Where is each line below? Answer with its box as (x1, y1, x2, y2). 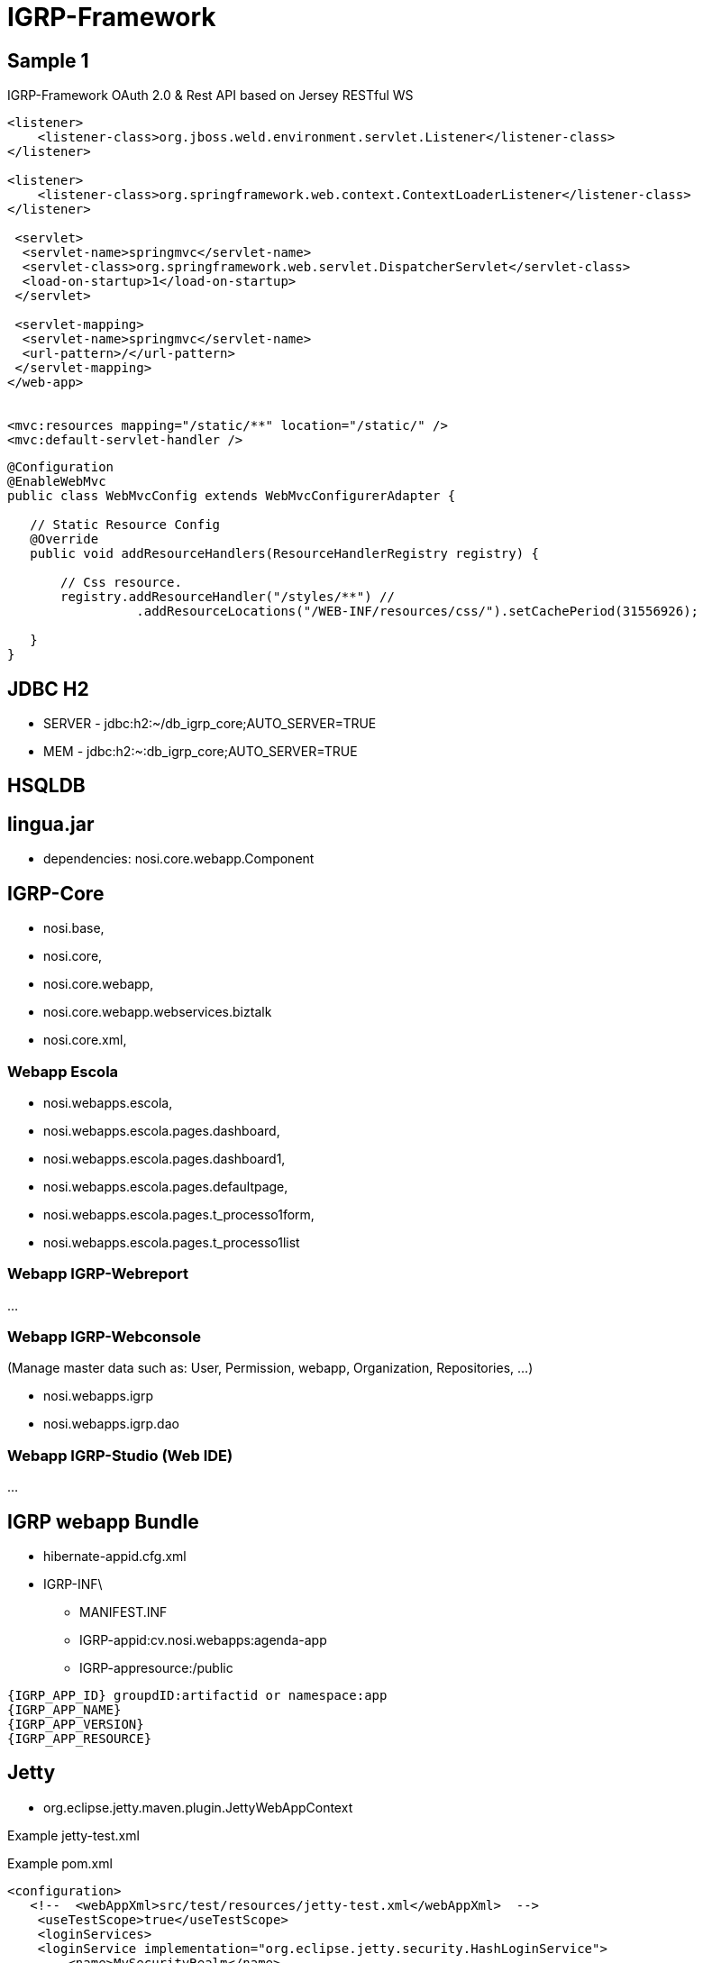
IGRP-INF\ (43, 1575, 103, 1592)
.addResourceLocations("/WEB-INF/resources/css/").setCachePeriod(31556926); (136, 604, 699, 619)
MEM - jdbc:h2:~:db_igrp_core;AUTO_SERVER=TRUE (43, 744, 358, 760)
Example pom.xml (7, 1855, 113, 1871)
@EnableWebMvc (7, 474, 106, 489)
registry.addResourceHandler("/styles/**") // (60, 589, 395, 605)
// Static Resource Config (30, 517, 221, 533)
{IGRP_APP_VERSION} (7, 1716, 144, 1731)
